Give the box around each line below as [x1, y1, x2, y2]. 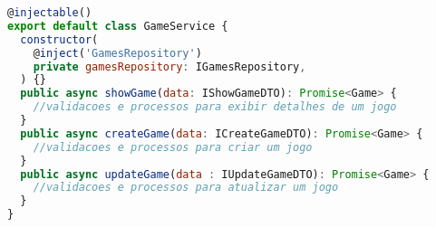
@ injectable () [7, 6, 92, 19]
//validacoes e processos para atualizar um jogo [33, 181, 339, 194]
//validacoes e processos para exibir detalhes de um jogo [33, 100, 397, 114]
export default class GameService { [7, 19, 228, 33]
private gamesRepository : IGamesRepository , [33, 60, 306, 73]
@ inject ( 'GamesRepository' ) [33, 46, 202, 60]
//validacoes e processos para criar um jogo [33, 140, 313, 154]
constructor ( [20, 33, 99, 46]
